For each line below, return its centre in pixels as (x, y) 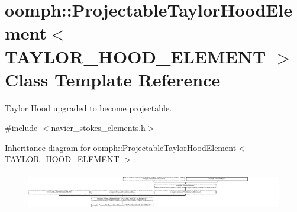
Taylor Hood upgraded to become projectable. (88, 107)
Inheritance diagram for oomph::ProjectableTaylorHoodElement (121, 147)
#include (21, 128)
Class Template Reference (113, 79)
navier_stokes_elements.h (98, 128)
